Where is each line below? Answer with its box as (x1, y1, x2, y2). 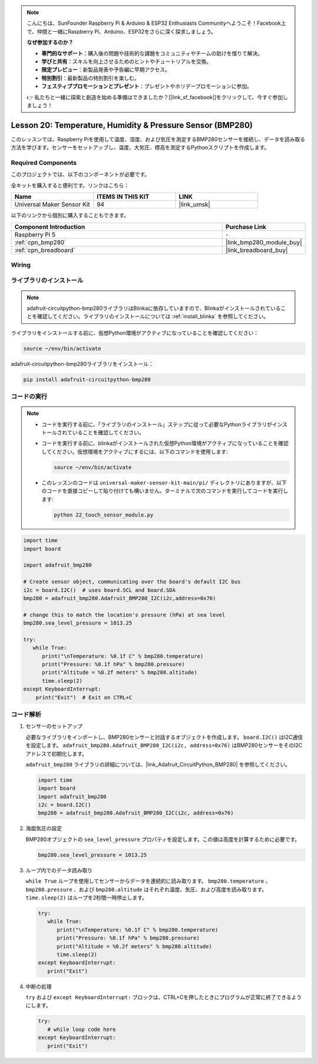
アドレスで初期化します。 (25, 750, 88, 757)
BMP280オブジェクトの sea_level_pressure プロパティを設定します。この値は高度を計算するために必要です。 (25, 836, 300, 843)
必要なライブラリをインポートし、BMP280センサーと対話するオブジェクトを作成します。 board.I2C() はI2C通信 (25, 734, 303, 741)
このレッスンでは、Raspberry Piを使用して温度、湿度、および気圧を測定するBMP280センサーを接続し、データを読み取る (11, 136, 306, 143)
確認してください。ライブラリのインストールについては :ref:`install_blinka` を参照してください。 (37, 313, 269, 320)
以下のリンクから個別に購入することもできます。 (11, 212, 130, 219)
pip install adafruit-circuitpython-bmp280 (23, 376, 151, 383)
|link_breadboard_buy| (226, 245, 288, 254)
